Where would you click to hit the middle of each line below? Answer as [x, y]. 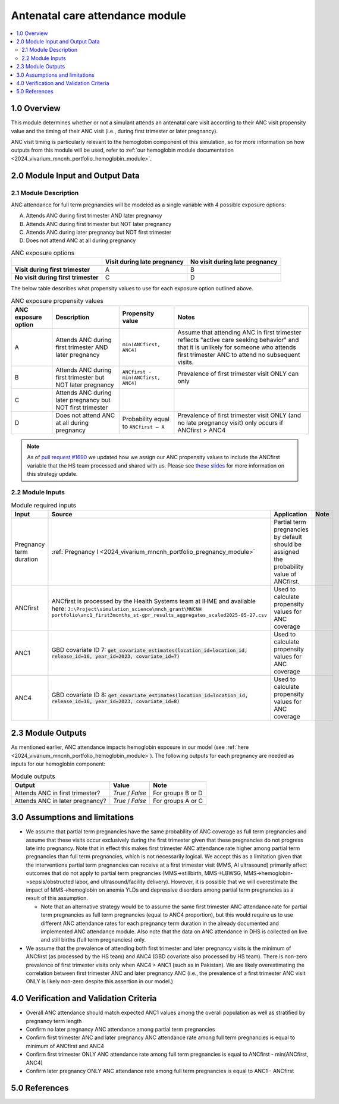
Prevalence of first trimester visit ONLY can [238, 374]
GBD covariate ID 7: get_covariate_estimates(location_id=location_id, [150, 650]
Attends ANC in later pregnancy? [60, 801]
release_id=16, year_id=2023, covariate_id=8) [116, 702]
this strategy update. [52, 474]
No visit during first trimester [56, 278]
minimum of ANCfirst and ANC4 [65, 1046]
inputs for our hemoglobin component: [58, 764]
